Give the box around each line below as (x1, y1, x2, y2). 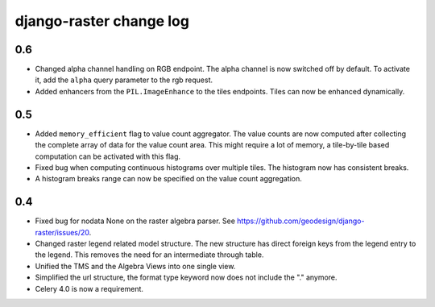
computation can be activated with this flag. (35, 151, 181, 161)
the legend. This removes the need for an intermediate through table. (35, 250, 264, 259)
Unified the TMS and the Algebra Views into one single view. (35, 261, 236, 271)
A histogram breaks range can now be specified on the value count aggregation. (35, 174, 302, 184)
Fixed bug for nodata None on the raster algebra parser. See (35, 216, 235, 226)
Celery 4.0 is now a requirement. (35, 284, 144, 293)
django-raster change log (14, 12, 189, 30)
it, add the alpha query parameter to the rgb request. (35, 75, 213, 85)
